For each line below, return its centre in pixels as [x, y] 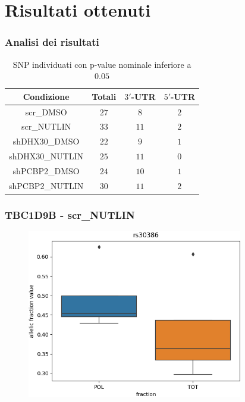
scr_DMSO [46, 112]
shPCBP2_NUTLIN [46, 185]
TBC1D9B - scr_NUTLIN [70, 214]
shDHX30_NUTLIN [46, 156]
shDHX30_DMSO [46, 141]
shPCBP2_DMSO [46, 171]
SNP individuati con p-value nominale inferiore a [102, 64]
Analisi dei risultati [52, 42]
